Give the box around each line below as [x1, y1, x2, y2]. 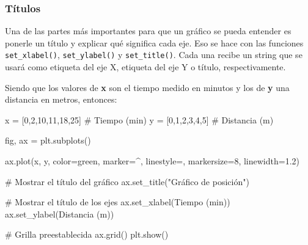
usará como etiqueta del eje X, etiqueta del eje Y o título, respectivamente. [5, 60, 286, 73]
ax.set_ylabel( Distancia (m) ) [5, 207, 114, 220]
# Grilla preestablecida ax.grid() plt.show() [5, 228, 169, 241]
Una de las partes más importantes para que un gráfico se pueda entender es [5, 24, 291, 37]
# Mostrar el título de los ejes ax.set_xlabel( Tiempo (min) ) [5, 196, 230, 208]
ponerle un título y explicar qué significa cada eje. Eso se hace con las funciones [5, 36, 304, 49]
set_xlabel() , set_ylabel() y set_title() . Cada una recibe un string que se [5, 48, 302, 61]
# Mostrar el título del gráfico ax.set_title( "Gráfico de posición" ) [5, 175, 249, 188]
